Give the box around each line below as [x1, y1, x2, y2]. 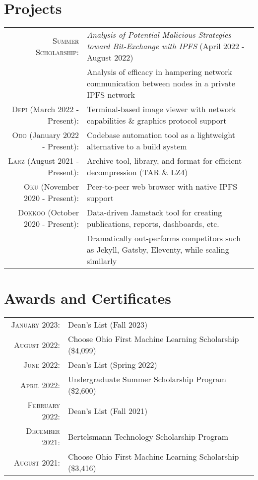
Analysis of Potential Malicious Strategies [87, 29, 231, 41]
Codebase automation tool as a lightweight [87, 129, 235, 141]
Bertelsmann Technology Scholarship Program [67, 430, 228, 442]
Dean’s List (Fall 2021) [67, 405, 148, 416]
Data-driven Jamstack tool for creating [87, 206, 222, 218]
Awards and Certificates [4, 288, 172, 308]
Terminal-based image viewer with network [87, 103, 236, 115]
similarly [87, 255, 117, 267]
